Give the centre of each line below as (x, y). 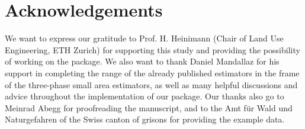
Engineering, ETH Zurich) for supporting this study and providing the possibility (152, 49)
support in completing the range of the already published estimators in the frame (152, 72)
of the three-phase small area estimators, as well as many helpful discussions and (151, 84)
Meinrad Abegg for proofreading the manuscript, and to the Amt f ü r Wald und (149, 107)
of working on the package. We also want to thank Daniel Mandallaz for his (142, 61)
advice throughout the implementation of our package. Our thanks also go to (145, 96)
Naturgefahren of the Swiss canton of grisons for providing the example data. (145, 119)
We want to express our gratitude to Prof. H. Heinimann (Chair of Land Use (144, 38)
